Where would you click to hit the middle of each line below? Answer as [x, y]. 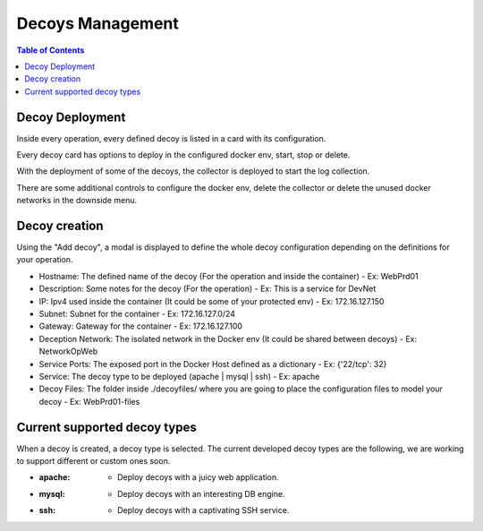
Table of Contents [51, 50]
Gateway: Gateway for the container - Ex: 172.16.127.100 [141, 326]
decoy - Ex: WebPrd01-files [89, 401]
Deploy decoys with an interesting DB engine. [201, 493]
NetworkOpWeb [68, 351]
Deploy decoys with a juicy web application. [198, 477]
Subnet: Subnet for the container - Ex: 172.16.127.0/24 [137, 314]
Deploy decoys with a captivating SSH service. [203, 510]
